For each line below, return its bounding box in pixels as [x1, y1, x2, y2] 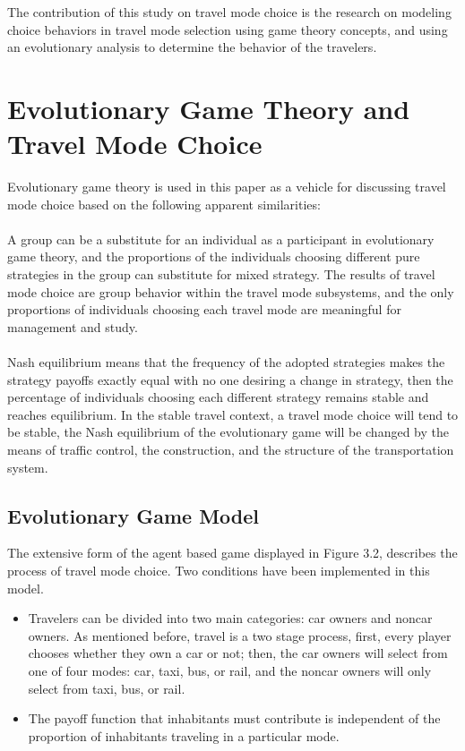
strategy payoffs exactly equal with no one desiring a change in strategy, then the [7, 370, 453, 388]
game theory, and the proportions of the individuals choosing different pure [7, 247, 420, 266]
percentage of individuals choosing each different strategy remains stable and [7, 388, 429, 406]
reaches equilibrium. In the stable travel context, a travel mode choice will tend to [7, 405, 459, 423]
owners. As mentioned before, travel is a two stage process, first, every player [28, 626, 452, 644]
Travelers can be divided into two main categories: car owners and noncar [28, 609, 433, 627]
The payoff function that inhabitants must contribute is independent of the [28, 709, 441, 728]
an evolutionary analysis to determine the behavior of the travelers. [7, 38, 377, 56]
